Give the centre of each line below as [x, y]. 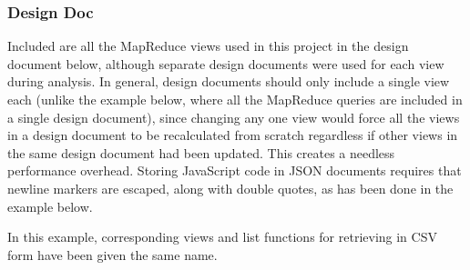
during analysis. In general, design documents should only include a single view [229, 81]
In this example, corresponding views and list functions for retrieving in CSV [222, 237]
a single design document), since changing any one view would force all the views [234, 117]
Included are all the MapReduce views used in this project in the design [208, 46]
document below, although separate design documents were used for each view [226, 63]
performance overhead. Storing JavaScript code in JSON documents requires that [235, 170]
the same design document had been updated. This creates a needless [201, 152]
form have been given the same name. [112, 254]
